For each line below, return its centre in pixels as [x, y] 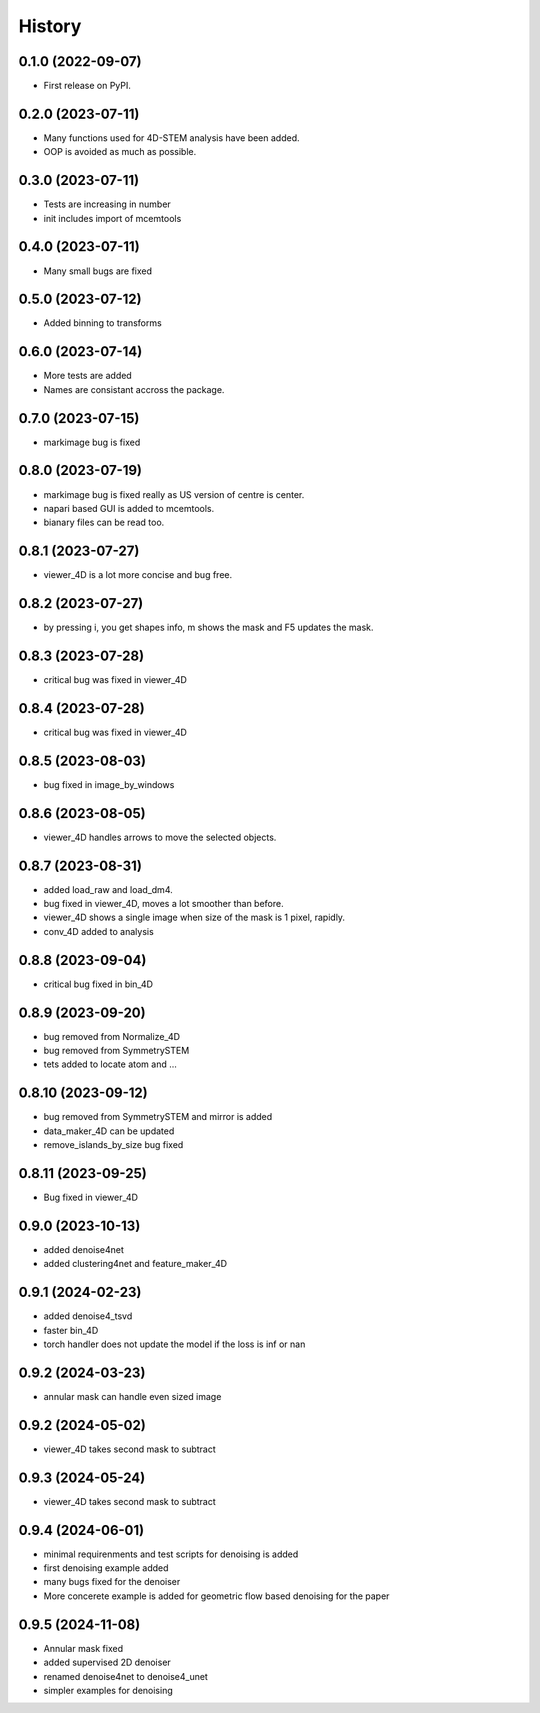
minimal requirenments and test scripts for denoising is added [171, 1554]
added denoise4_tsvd [88, 1316]
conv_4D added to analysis [98, 931]
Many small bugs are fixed [98, 271]
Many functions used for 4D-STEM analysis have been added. [171, 137]
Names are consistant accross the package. [134, 389]
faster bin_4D [71, 1330]
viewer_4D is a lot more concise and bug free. [138, 575]
